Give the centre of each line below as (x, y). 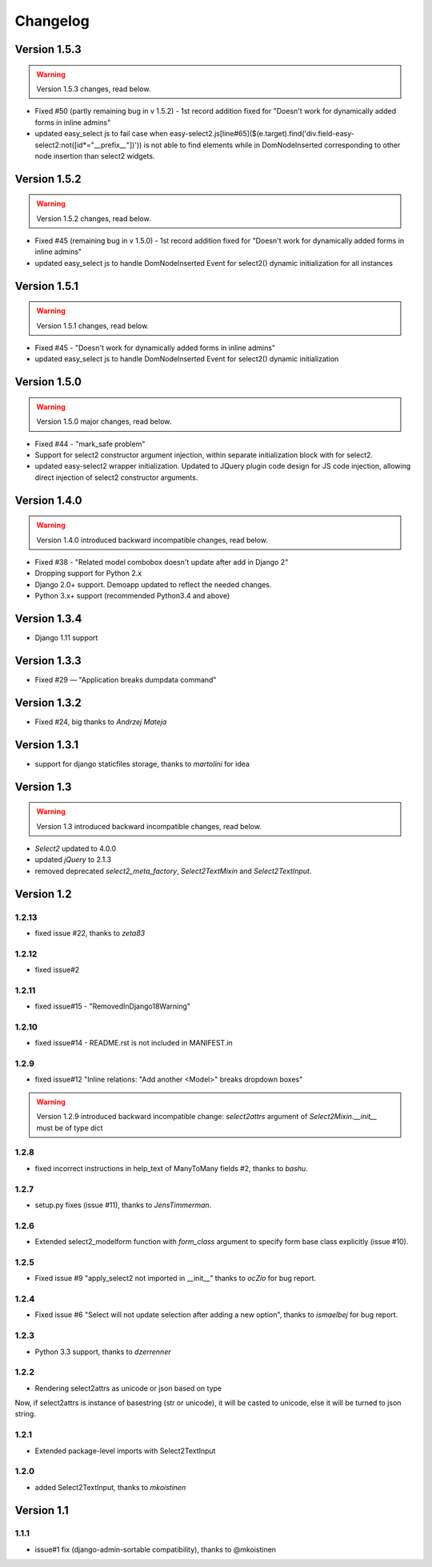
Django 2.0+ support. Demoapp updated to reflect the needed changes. (153, 584)
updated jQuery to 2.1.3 (73, 860)
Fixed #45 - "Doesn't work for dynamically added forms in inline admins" (155, 348)
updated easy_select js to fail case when (101, 134)
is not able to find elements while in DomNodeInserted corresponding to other (272, 145)
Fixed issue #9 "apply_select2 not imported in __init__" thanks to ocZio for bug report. (175, 1279)
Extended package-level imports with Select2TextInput (125, 1451)
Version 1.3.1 (47, 745)
